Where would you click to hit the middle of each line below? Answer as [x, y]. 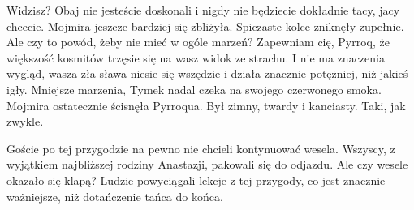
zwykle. [25, 121]
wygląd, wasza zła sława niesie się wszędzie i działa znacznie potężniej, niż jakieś [207, 73]
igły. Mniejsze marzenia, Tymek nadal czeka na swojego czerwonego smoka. [194, 89]
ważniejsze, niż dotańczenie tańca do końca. [115, 196]
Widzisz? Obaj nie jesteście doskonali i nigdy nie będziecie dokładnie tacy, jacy [203, 10]
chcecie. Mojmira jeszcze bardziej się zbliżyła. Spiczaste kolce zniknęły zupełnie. [205, 26]
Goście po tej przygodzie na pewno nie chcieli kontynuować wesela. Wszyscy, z [201, 148]
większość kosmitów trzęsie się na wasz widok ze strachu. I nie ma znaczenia [196, 57]
